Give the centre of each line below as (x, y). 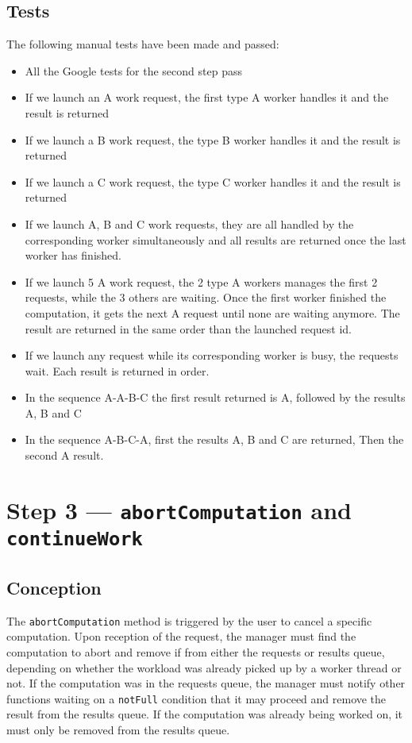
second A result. (64, 455)
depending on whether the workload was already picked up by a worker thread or (204, 667)
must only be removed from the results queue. (118, 729)
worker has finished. (73, 255)
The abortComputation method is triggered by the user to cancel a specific (189, 620)
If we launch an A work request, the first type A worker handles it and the (207, 97)
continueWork (75, 539)
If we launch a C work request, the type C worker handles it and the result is (213, 181)
